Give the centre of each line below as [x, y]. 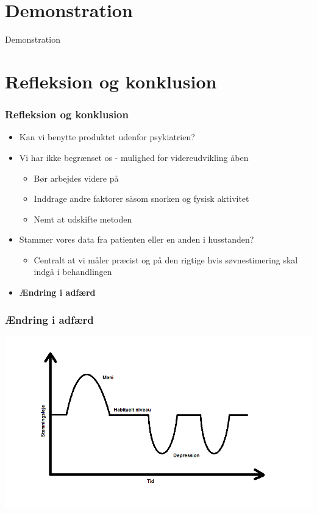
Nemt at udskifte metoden [83, 219]
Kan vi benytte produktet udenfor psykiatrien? [107, 137]
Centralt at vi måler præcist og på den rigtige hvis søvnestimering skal [166, 259]
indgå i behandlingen [73, 272]
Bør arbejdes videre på [76, 178]
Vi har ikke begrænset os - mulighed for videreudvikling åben [134, 157]
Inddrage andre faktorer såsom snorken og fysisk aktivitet [141, 198]
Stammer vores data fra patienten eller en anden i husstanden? [137, 239]
